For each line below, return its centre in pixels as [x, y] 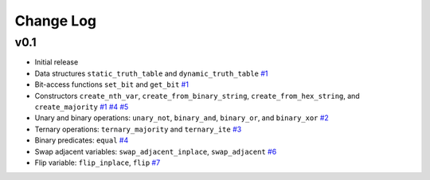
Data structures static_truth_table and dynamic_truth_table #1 [151, 73]
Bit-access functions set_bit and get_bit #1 [111, 84]
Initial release [57, 62]
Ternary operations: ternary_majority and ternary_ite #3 [138, 129]
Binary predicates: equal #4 [82, 140]
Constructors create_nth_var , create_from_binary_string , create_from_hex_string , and [197, 96]
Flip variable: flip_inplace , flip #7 [98, 162]
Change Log [56, 21]
